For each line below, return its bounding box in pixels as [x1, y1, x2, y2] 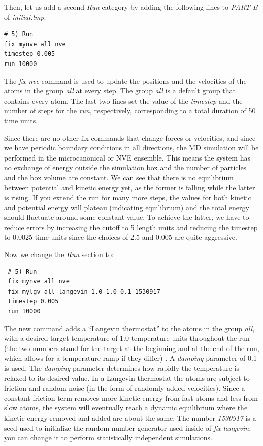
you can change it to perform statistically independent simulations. [4, 432, 212, 443]
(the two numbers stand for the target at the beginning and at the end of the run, [4, 342, 259, 353]
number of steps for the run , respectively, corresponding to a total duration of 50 [4, 105, 256, 116]
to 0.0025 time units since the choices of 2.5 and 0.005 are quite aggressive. [4, 232, 237, 242]
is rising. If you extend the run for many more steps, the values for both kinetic [4, 192, 251, 203]
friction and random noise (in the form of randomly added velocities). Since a [4, 383, 245, 393]
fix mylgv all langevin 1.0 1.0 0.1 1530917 [8, 288, 160, 295]
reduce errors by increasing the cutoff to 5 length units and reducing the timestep [4, 221, 258, 232]
